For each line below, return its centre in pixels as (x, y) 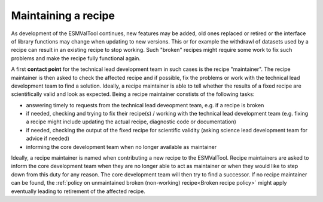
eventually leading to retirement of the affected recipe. (78, 191)
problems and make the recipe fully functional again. (76, 58)
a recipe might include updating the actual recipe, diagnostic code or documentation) (131, 122)
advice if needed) (48, 139)
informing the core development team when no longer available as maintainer (121, 147)
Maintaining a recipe (63, 15)
